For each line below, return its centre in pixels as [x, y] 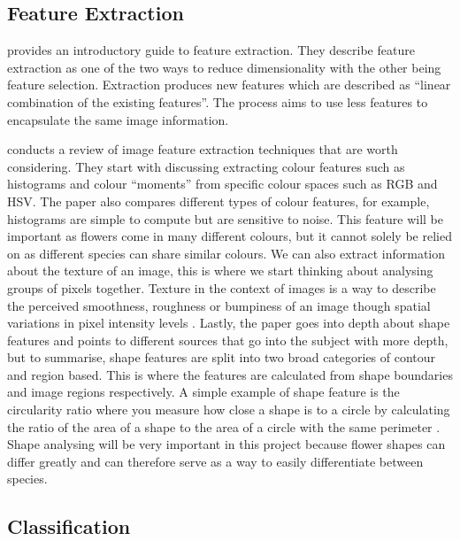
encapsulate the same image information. [118, 119]
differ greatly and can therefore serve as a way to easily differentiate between [215, 461]
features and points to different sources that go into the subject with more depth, [228, 340]
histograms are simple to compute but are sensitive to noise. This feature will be [225, 218]
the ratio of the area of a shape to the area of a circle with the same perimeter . [224, 426]
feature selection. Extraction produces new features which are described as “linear [229, 85]
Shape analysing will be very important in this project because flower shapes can [226, 444]
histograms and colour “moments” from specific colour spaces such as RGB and [222, 184]
